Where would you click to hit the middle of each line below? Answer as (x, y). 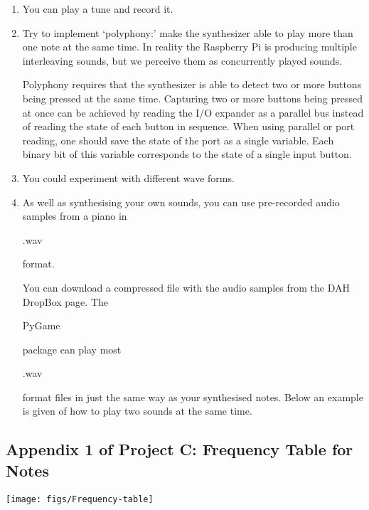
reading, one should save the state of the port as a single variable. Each (178, 140)
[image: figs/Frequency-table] (80, 499)
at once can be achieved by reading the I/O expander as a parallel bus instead (193, 112)
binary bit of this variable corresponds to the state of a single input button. (187, 154)
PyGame (41, 325)
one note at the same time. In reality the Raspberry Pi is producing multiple (189, 47)
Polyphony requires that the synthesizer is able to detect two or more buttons (192, 84)
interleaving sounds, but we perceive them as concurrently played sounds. (182, 60)
